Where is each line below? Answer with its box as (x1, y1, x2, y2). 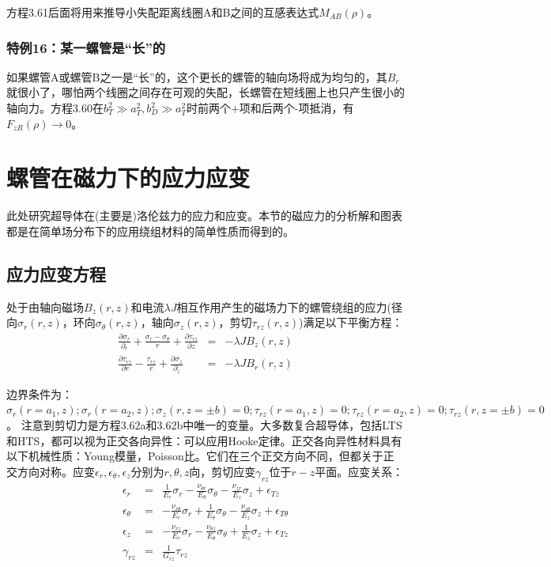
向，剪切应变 (189, 463, 256, 479)
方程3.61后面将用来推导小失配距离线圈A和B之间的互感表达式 (6, 4, 319, 20)
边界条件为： (6, 385, 73, 402)
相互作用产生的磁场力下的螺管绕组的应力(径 (176, 298, 402, 315)
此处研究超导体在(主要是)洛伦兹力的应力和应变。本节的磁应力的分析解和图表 (6, 207, 402, 224)
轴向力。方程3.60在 (6, 100, 104, 115)
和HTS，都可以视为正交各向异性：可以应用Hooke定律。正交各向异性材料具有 (6, 432, 402, 448)
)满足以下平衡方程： (299, 314, 403, 331)
